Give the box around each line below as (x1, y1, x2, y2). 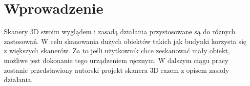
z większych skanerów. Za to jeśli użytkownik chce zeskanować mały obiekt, (4, 45, 230, 56)
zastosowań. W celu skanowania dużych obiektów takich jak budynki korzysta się (4, 36, 247, 46)
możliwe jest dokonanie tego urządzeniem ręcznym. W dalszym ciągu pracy (4, 55, 229, 65)
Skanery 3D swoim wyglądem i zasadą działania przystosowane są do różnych (4, 26, 235, 37)
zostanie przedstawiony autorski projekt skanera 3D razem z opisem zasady (4, 64, 229, 75)
